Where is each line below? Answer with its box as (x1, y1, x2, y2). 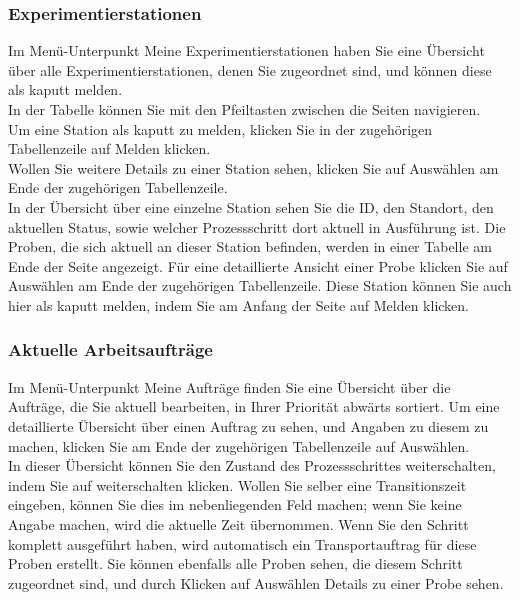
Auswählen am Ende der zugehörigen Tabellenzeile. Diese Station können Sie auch (8, 275, 512, 296)
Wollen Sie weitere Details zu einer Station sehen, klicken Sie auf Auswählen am (8, 157, 499, 178)
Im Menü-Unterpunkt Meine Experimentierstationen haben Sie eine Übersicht (8, 40, 485, 61)
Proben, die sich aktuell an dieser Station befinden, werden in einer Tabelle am (8, 236, 492, 257)
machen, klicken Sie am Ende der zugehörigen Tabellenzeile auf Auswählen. (8, 435, 470, 456)
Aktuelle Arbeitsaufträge (8, 337, 213, 362)
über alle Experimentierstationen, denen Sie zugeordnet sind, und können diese (8, 59, 492, 80)
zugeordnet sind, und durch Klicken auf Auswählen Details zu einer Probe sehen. (8, 572, 504, 593)
